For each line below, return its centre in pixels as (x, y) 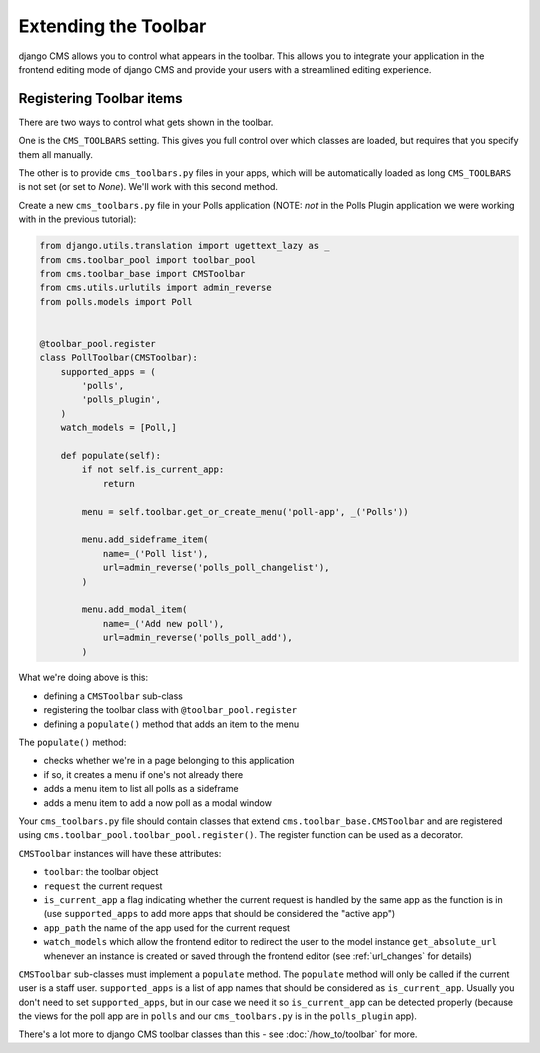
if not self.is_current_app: (153, 469)
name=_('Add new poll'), (163, 623)
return (118, 483)
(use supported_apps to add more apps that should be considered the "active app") (219, 914)
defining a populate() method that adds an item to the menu (171, 724)
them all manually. (56, 154)
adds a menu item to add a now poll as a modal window (157, 802)
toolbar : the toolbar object (101, 872)
